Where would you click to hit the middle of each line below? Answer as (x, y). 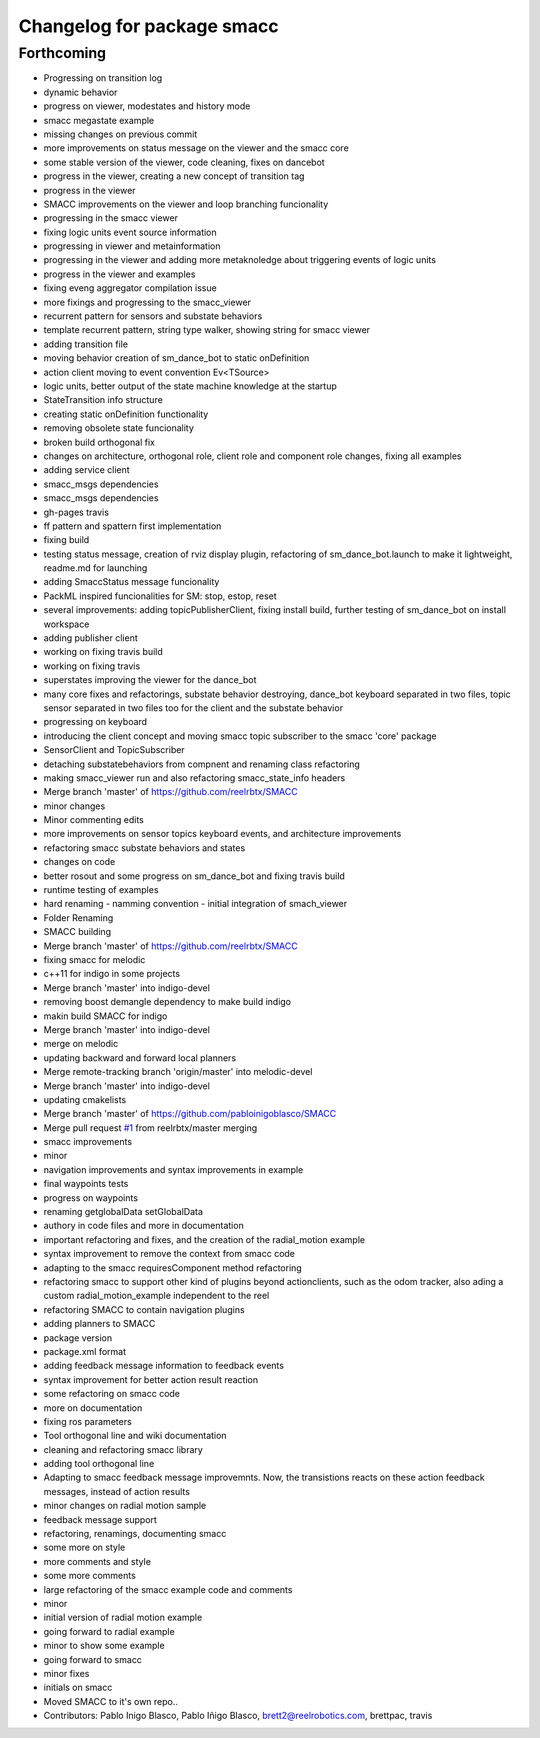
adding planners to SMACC (99, 1324)
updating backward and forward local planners (140, 1057)
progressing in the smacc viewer (111, 218)
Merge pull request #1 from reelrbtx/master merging (150, 1127)
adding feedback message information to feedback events (164, 1366)
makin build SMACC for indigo (105, 1016)
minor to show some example (104, 1646)
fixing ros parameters (87, 1421)
